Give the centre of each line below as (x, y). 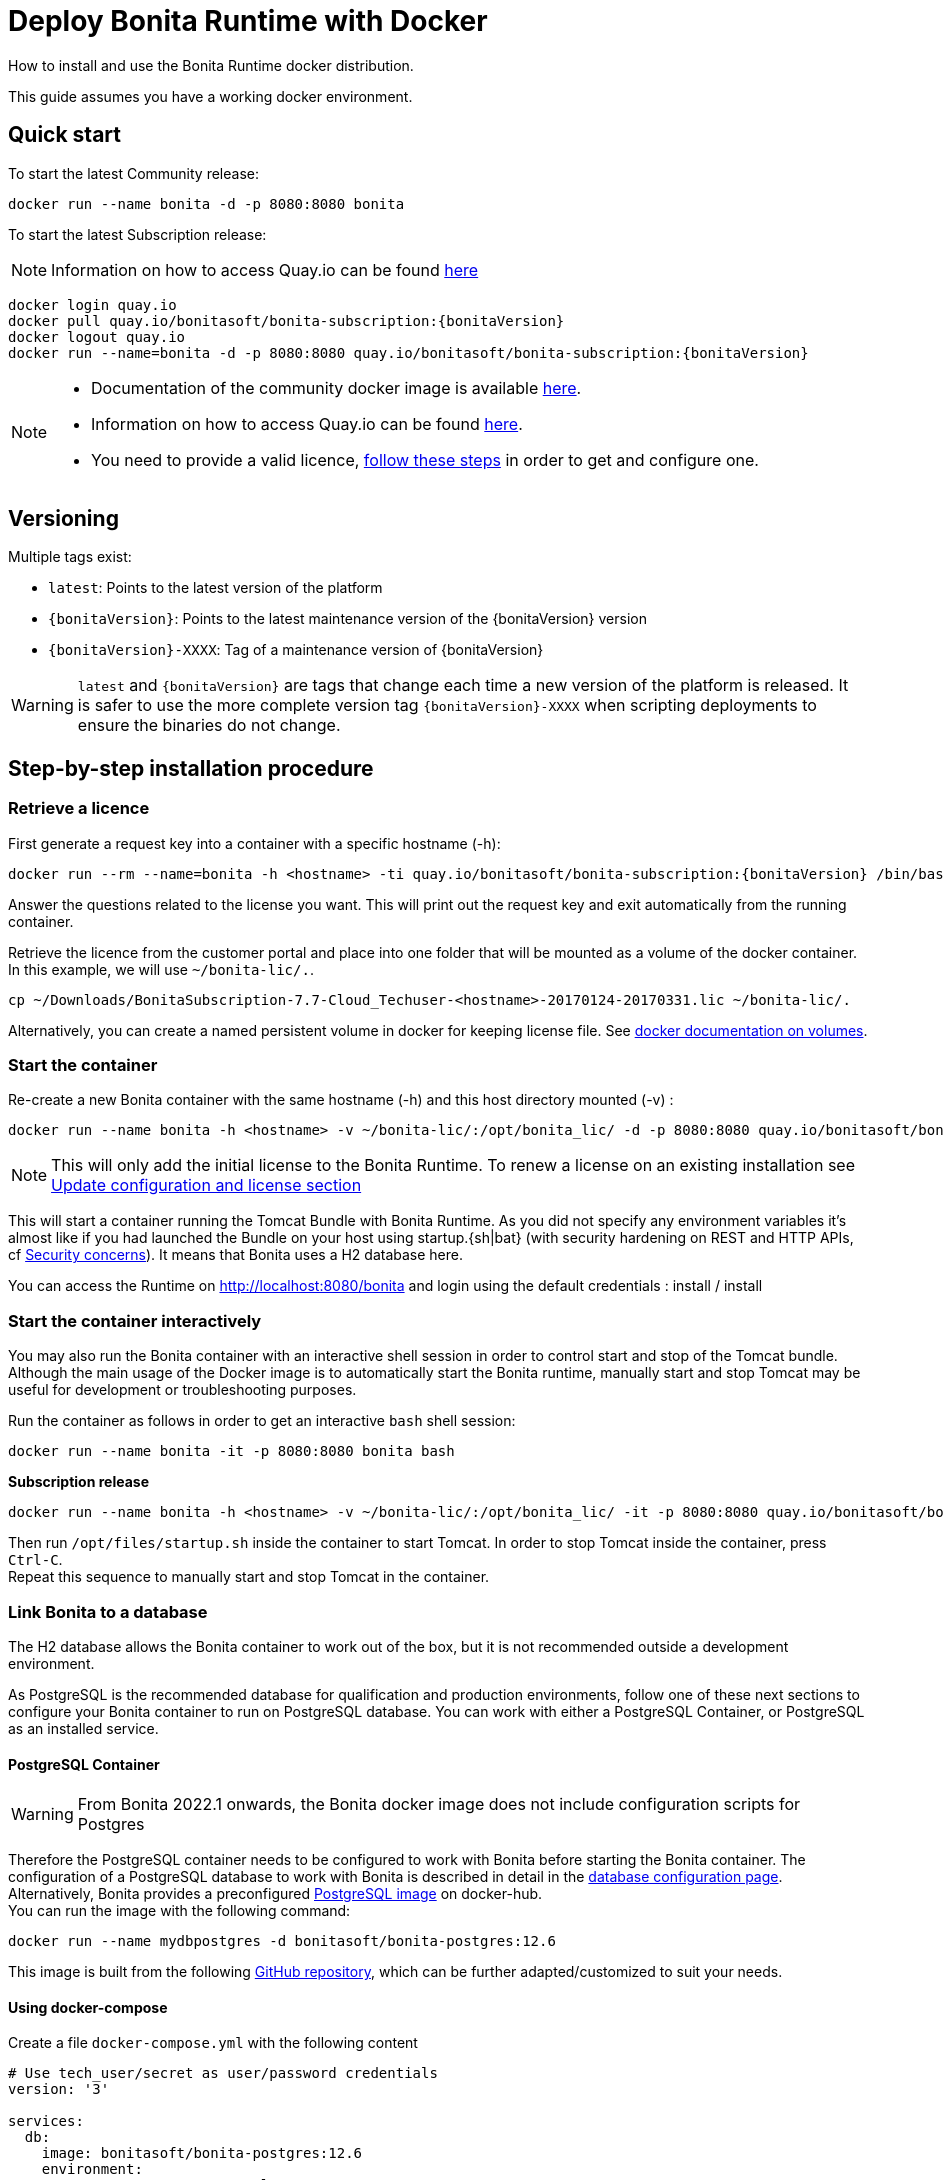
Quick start (64, 135)
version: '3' (59, 2089)
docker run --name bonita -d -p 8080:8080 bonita (206, 203)
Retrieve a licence (79, 808)
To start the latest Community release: (133, 173)
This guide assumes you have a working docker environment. (210, 96)
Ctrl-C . (35, 1560)
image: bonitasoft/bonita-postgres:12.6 (202, 2153)
